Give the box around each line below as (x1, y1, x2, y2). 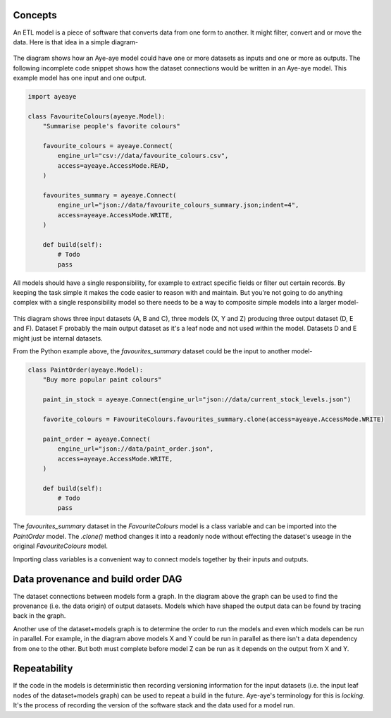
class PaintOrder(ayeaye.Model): (27, 366, 144, 374)
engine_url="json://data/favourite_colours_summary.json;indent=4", (57, 201, 299, 209)
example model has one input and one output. (13, 74, 147, 83)
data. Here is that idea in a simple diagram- (13, 37, 139, 46)
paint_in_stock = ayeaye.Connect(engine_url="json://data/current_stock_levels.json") (42, 396, 352, 403)
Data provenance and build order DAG (13, 573, 182, 585)
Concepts (13, 9, 57, 21)
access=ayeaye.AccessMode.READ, (57, 162, 169, 169)
